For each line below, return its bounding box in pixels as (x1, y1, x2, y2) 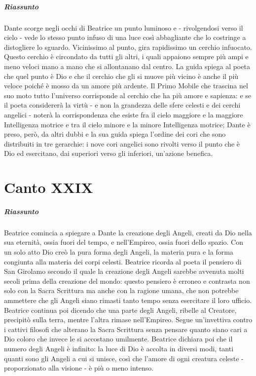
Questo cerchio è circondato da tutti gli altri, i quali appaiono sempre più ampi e (4, 51, 249, 62)
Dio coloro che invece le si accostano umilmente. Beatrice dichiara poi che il (4, 334, 233, 344)
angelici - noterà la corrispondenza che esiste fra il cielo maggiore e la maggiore (4, 109, 243, 119)
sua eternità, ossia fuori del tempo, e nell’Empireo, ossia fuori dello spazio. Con (4, 237, 243, 247)
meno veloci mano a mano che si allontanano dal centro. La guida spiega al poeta (4, 61, 250, 71)
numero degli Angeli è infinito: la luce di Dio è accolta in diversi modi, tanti (4, 343, 234, 353)
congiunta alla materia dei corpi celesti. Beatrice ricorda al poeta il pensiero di (4, 256, 242, 266)
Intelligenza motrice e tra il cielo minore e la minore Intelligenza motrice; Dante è (4, 119, 251, 129)
